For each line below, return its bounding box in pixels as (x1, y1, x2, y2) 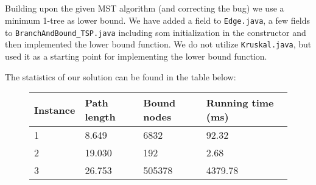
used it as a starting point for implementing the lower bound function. (5, 49, 267, 62)
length (85, 110, 116, 124)
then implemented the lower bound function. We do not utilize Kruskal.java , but (5, 38, 312, 51)
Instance (34, 102, 75, 117)
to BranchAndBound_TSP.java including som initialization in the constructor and (5, 26, 306, 38)
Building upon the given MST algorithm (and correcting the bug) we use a (5, 2, 284, 15)
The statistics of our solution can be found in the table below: (5, 70, 236, 83)
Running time (206, 96, 274, 110)
